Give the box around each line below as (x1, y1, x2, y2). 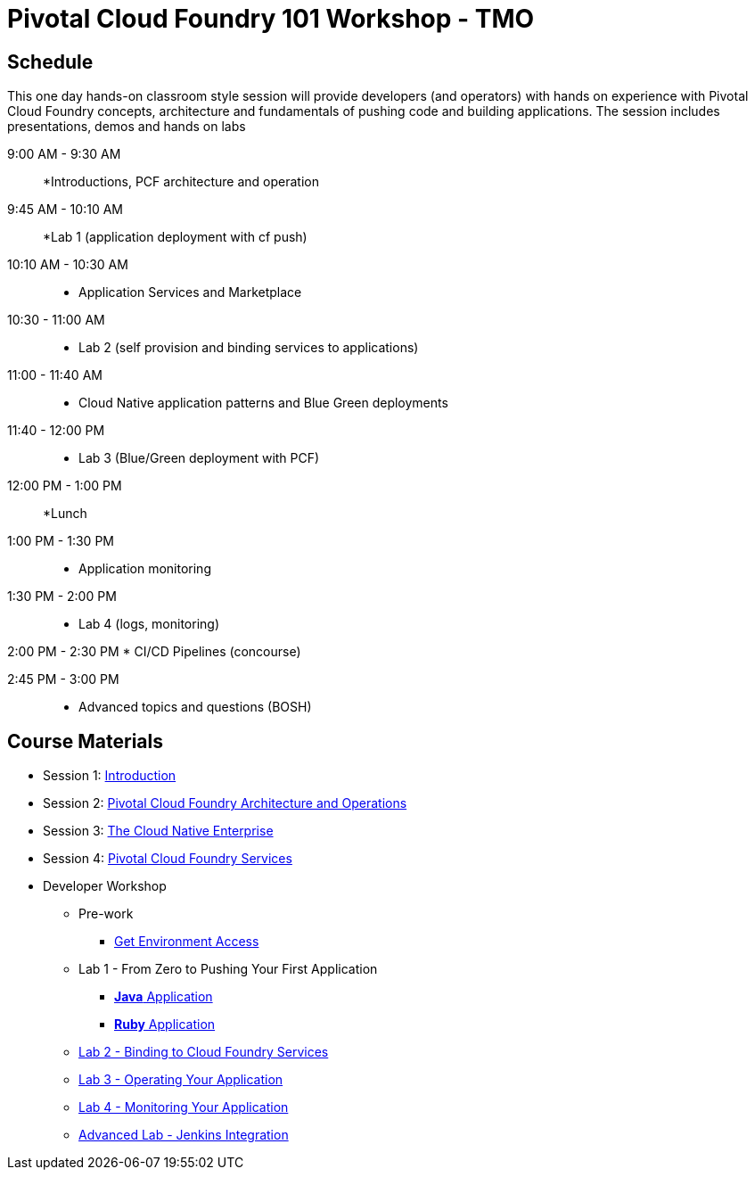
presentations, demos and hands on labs (7, 119, 246, 135)
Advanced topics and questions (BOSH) (78, 699, 312, 715)
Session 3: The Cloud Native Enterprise (43, 823, 274, 839)
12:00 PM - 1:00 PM (7, 478, 122, 494)
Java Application (114, 989, 213, 1005)
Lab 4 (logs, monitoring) (78, 616, 220, 632)
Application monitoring (78, 561, 211, 577)
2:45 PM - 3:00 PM (7, 671, 119, 687)
